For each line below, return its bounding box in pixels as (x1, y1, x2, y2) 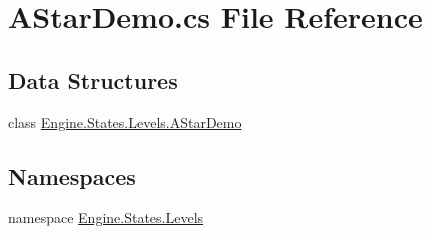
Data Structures (8, 64, 178, 95)
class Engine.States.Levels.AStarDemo (8, 111, 242, 132)
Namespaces (8, 160, 136, 191)
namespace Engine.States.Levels (8, 207, 204, 228)
